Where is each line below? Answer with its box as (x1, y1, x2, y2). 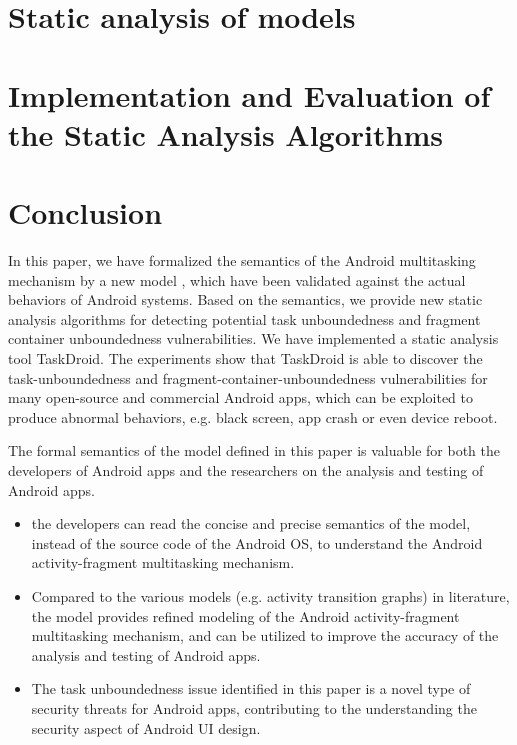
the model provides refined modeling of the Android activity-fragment (31, 605, 460, 626)
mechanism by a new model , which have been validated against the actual (8, 269, 466, 290)
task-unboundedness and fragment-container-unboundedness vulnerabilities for (8, 367, 488, 388)
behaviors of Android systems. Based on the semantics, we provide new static (8, 289, 483, 310)
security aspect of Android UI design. (31, 717, 261, 738)
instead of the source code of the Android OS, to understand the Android (31, 532, 483, 553)
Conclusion (8, 192, 163, 233)
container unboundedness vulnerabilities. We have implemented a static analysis (8, 328, 499, 349)
